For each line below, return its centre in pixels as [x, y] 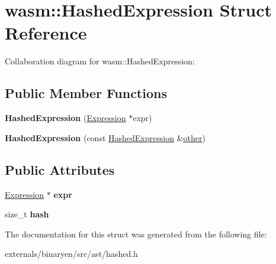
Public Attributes [60, 169]
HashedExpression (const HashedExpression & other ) [105, 137]
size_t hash [27, 214]
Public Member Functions [86, 93]
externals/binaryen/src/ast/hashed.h [71, 254]
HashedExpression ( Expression [65, 118]
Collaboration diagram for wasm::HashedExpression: [100, 61]
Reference [46, 33]
